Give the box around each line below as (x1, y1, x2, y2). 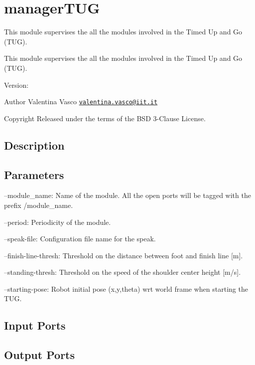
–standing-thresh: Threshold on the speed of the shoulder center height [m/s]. (4, 267, 241, 277)
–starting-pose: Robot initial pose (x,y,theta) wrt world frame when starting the (4, 283, 248, 294)
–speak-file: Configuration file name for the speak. (4, 233, 156, 244)
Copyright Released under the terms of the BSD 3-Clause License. (4, 113, 206, 123)
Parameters (4, 167, 64, 182)
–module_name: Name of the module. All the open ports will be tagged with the (4, 190, 251, 200)
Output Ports (4, 347, 75, 363)
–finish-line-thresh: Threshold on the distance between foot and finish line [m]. (4, 250, 243, 260)
